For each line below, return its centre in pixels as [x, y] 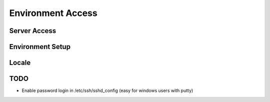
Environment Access [53, 13]
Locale [20, 63]
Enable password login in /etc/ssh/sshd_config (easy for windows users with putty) [107, 90]
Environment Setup [40, 47]
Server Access [33, 31]
